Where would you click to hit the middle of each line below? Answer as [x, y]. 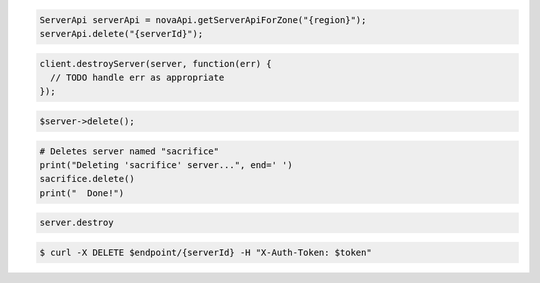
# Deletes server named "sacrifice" [129, 151]
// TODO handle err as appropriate [137, 77]
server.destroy [76, 223]
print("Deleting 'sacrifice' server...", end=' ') [166, 164]
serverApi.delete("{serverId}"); [121, 33]
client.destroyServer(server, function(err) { [155, 63]
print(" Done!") [82, 193]
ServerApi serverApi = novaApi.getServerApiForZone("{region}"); [203, 19]
